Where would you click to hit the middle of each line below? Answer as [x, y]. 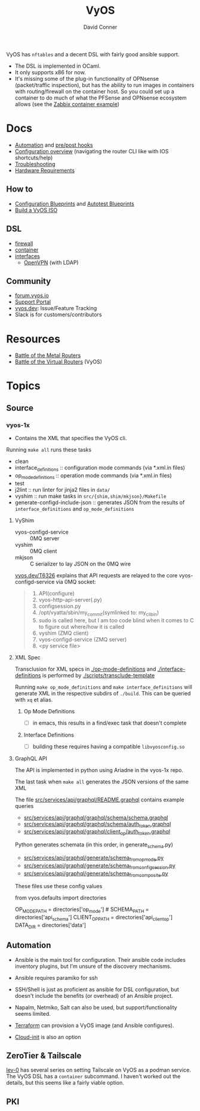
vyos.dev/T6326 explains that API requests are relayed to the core [96, 575]
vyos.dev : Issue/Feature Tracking [56, 308]
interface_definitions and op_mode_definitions [74, 508]
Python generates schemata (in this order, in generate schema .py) [94, 845]
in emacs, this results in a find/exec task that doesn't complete [110, 723]
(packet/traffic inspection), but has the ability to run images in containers [104, 85]
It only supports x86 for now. [50, 72]
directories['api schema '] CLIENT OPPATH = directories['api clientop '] [94, 918]
